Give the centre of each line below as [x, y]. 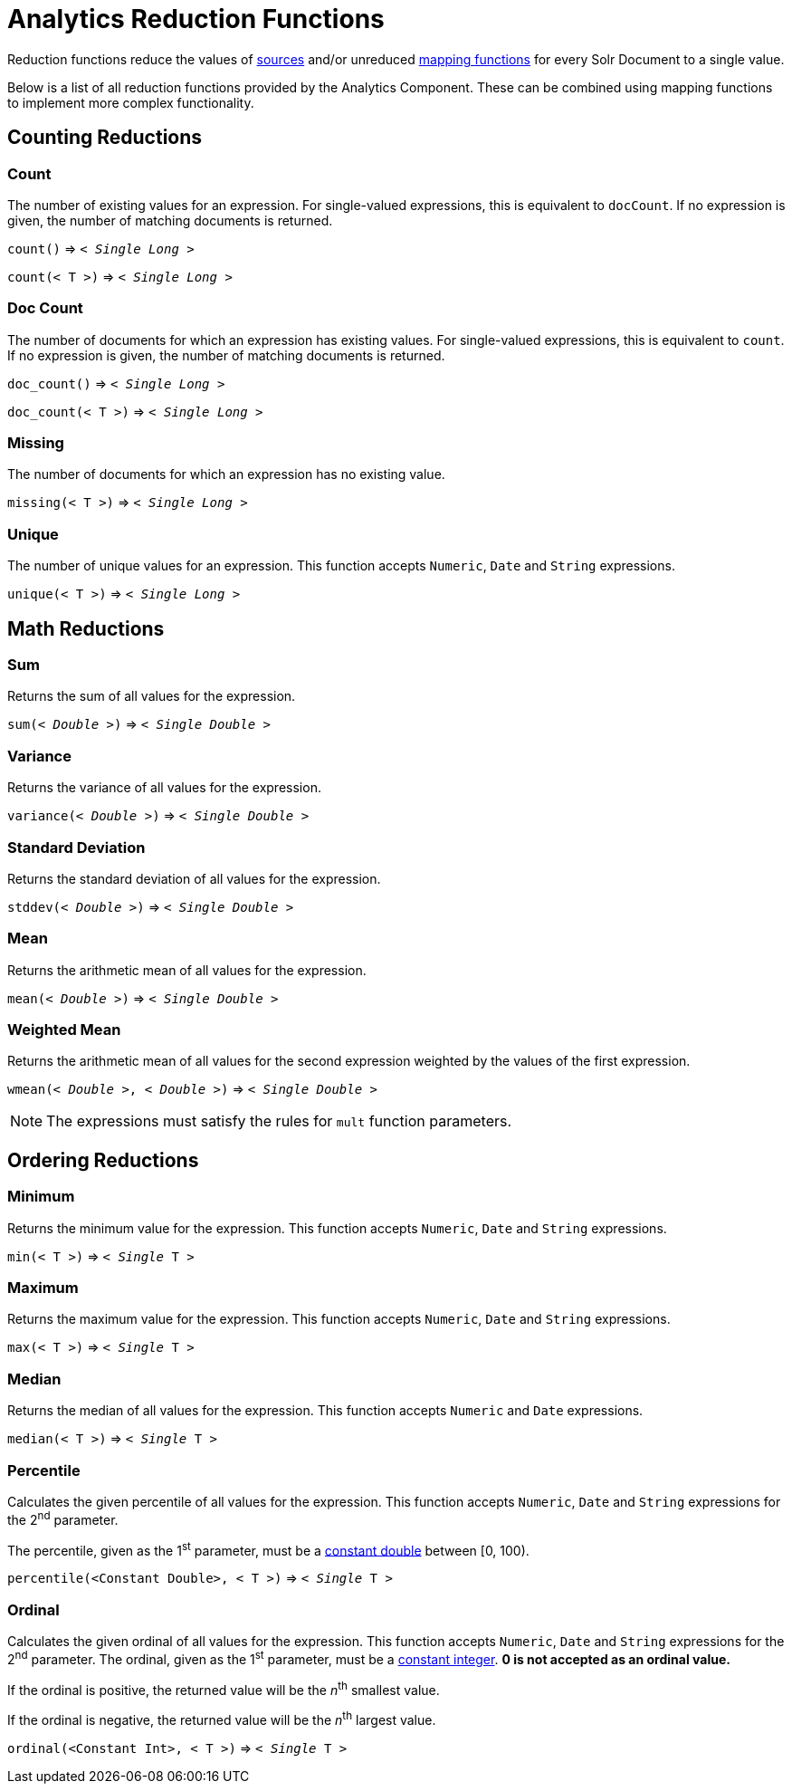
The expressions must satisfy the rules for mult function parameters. [279, 1121]
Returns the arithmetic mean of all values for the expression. [187, 970]
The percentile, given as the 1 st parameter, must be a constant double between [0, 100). [268, 1549]
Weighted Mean [64, 1030]
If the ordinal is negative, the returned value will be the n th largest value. [222, 1719]
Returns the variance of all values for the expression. [164, 788]
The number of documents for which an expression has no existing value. [226, 474]
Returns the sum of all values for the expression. [152, 696]
